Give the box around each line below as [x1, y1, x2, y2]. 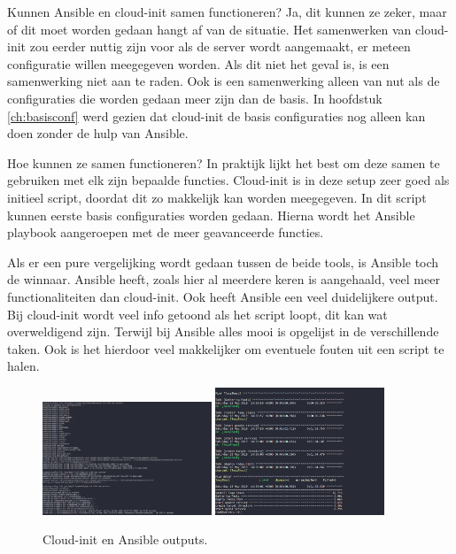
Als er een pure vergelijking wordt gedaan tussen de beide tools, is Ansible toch [7, 252, 439, 271]
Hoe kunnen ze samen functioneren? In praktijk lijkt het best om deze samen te [7, 153, 440, 172]
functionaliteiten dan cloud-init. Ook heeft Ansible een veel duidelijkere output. [7, 287, 438, 305]
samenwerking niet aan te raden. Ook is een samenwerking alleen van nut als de [7, 72, 440, 90]
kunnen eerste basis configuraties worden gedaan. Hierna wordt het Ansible [7, 205, 415, 224]
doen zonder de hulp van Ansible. [7, 124, 189, 142]
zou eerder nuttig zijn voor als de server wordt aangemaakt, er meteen [29, 37, 411, 56]
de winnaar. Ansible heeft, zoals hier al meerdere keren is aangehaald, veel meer [7, 270, 440, 289]
